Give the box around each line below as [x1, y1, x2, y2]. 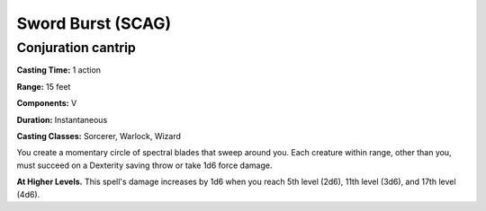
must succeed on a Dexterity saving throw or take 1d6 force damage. [16, 160, 273, 171]
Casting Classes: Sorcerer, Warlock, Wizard [16, 130, 182, 141]
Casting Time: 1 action [16, 65, 102, 75]
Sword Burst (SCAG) [16, 13, 171, 33]
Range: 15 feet [16, 81, 71, 92]
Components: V [16, 98, 77, 109]
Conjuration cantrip [16, 40, 137, 56]
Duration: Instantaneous [16, 114, 108, 125]
